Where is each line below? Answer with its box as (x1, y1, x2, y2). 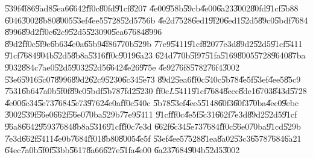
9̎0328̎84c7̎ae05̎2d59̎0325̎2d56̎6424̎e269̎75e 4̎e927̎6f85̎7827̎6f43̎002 (5, 60, 239, 73)
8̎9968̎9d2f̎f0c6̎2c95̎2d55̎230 (5, 25, 103, 38)
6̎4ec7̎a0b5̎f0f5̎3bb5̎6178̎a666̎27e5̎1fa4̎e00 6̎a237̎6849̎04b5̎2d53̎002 (5, 144, 240, 156)
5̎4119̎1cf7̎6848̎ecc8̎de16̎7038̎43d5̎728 (174, 84, 307, 97)
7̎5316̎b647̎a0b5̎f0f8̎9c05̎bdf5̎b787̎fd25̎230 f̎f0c (5, 84, 169, 97)
